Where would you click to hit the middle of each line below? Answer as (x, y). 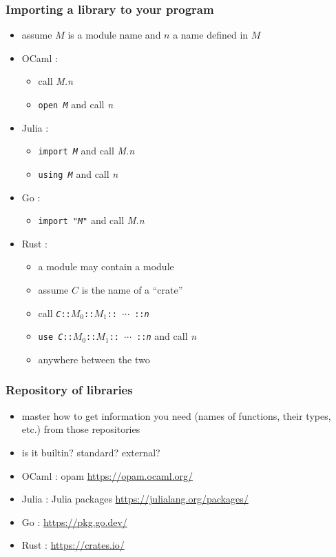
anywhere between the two (94, 359)
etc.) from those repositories (81, 429)
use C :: (55, 337)
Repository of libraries (69, 390)
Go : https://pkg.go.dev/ (74, 521)
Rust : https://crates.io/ (73, 545)
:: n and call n (167, 336)
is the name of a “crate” (132, 290)
